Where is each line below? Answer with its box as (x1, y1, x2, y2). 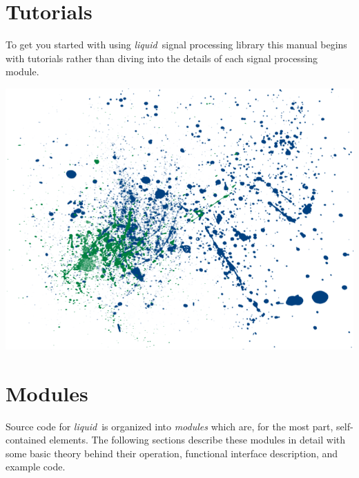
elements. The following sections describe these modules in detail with (49, 432, 346, 447)
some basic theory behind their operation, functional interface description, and (6, 446, 338, 460)
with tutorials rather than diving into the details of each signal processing (6, 50, 318, 65)
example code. (6, 459, 66, 474)
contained (6, 432, 46, 447)
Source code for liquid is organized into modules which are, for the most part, (6, 419, 333, 433)
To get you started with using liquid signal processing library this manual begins (6, 37, 347, 52)
